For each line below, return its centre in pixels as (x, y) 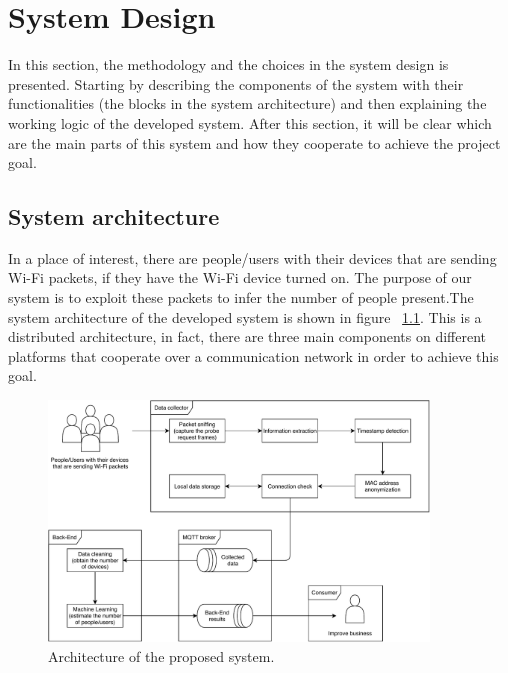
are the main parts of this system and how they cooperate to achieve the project (254, 142)
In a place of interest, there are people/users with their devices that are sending (252, 257)
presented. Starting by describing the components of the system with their (236, 83)
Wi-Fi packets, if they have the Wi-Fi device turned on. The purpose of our (240, 277)
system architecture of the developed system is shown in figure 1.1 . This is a (245, 316)
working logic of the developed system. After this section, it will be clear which (250, 122)
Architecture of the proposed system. (161, 655)
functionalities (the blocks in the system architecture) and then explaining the (247, 103)
